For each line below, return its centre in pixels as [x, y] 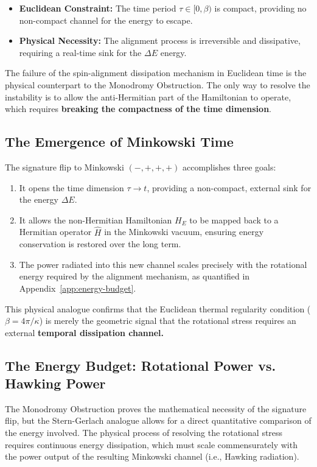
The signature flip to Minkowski [64, 167]
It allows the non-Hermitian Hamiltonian [96, 219]
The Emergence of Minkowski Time [119, 142]
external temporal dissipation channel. [85, 332]
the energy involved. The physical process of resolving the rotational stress [144, 433]
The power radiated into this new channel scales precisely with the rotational [163, 264]
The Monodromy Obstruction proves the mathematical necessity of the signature [156, 408]
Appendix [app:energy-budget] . [78, 288]
